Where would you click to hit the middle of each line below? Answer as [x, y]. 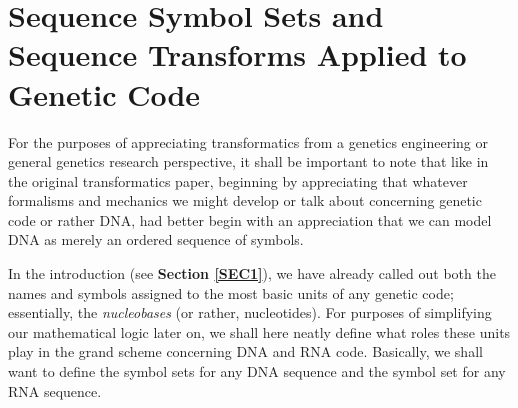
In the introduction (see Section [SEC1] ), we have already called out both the [252, 273]
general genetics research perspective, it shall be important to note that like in [248, 161]
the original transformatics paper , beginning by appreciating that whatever [238, 180]
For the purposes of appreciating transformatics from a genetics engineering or [248, 141]
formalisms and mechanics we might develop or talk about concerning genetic [245, 200]
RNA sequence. [55, 390]
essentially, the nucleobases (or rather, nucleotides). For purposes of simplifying [250, 312]
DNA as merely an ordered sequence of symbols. [156, 239]
